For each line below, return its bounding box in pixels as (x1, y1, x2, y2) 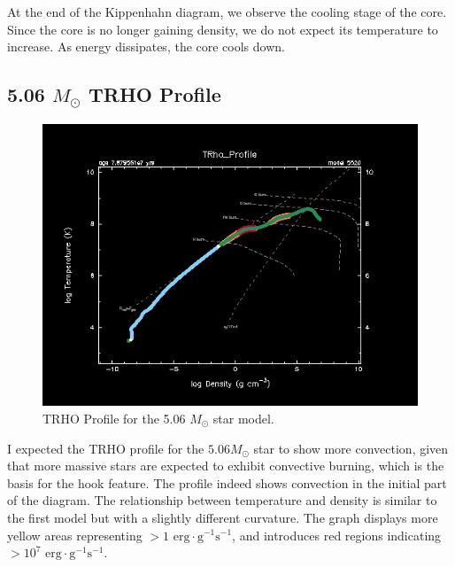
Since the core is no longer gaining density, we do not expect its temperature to (7, 19, 438, 38)
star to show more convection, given (253, 439, 449, 457)
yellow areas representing (7, 525, 143, 544)
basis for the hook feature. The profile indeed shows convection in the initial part (7, 473, 447, 492)
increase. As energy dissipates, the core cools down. (7, 37, 285, 56)
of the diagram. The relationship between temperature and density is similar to (7, 491, 437, 509)
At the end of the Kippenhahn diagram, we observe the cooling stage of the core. (7, 3, 447, 20)
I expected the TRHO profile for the (7, 439, 204, 457)
